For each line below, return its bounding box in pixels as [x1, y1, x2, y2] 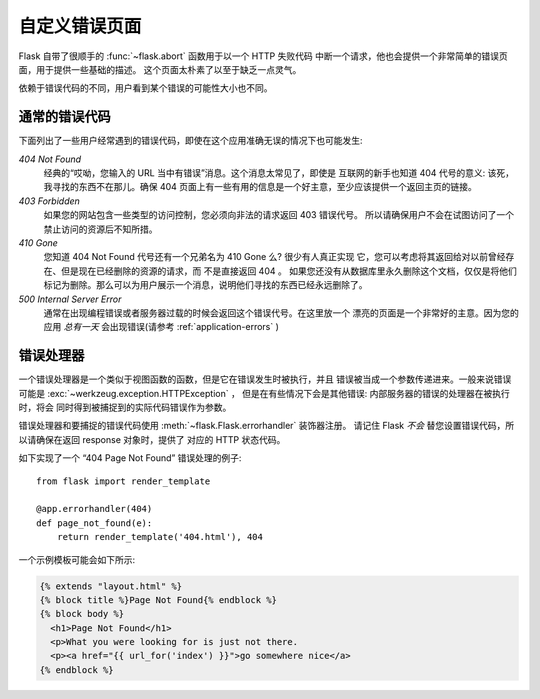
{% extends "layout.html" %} [39, 580, 183, 592]
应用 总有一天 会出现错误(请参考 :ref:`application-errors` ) [43, 321, 280, 333]
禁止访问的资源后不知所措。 [43, 223, 158, 235]
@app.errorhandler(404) [36, 503, 153, 515]
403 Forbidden [18, 195, 80, 207]
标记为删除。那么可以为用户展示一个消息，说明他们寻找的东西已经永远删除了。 [43, 279, 368, 291]
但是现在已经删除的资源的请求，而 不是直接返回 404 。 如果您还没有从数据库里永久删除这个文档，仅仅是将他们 [60, 265, 517, 277]
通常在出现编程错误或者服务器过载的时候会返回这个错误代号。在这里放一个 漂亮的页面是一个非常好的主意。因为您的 [43, 306, 519, 319]
